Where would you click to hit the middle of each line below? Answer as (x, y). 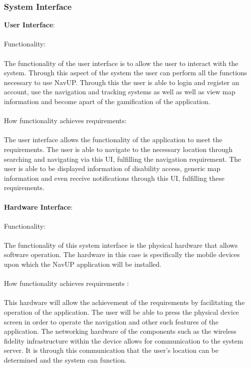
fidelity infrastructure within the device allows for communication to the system (124, 340)
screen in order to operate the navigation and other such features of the (111, 321)
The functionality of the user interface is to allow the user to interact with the (121, 63)
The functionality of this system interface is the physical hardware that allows (121, 245)
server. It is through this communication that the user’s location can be (111, 350)
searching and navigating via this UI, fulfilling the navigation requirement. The (123, 159)
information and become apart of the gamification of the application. (107, 101)
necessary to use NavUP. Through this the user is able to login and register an (122, 82)
